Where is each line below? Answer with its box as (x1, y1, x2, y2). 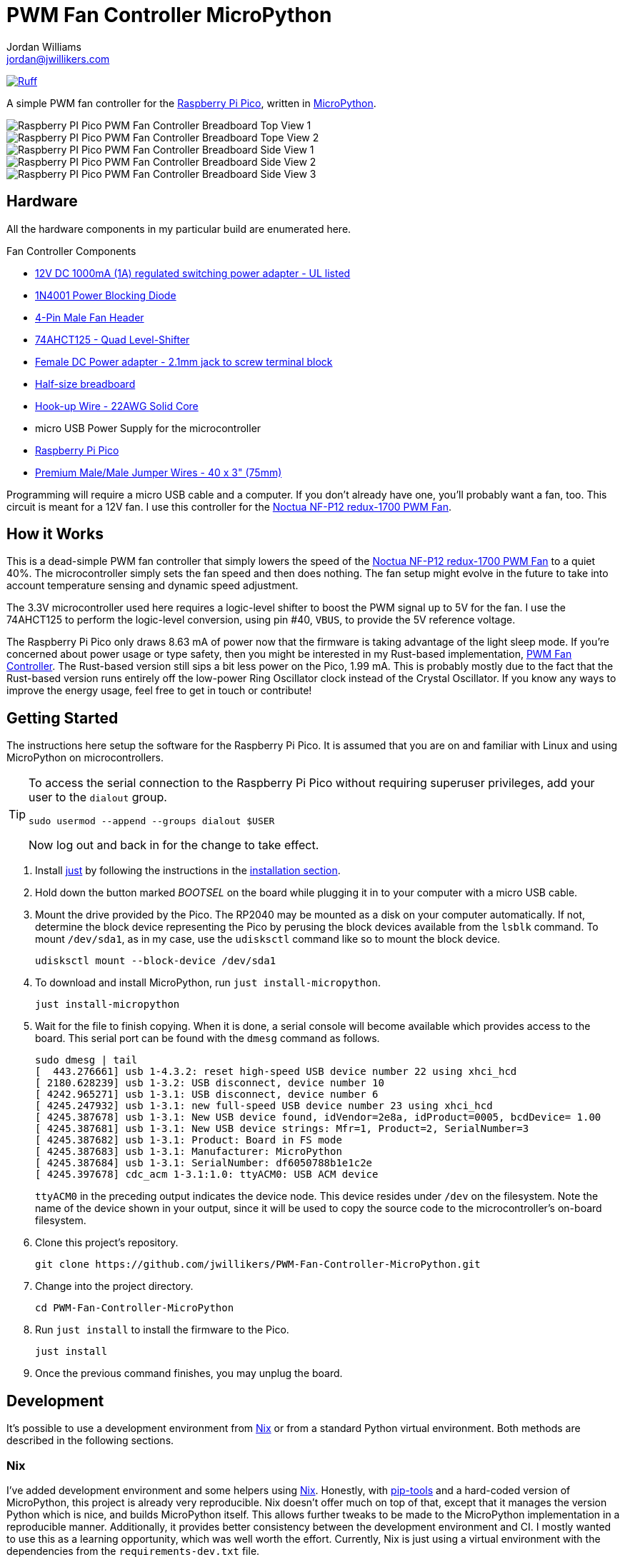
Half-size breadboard (35, 377, 136, 390)
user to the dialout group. (29, 790, 167, 805)
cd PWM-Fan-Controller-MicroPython (35, 1302, 234, 1314)
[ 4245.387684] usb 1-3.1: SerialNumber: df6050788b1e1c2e (35, 1157, 373, 1169)
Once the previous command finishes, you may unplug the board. (35, 1367, 343, 1380)
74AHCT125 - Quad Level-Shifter (35, 333, 190, 346)
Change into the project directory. (35, 1280, 194, 1293)
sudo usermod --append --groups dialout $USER (29, 816, 275, 827)
